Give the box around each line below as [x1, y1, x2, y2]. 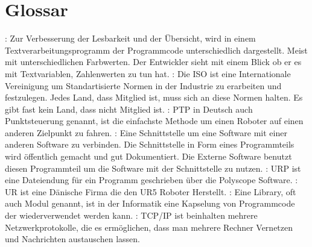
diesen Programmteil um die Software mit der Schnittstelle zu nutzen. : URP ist [5, 161, 301, 174]
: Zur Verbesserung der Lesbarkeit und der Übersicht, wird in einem [5, 32, 256, 45]
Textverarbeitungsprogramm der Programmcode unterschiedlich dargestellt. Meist [5, 43, 308, 56]
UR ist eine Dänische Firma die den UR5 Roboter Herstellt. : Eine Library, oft [5, 185, 296, 198]
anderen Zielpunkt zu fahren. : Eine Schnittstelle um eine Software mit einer [5, 126, 287, 139]
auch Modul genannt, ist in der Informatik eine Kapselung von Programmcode [5, 197, 295, 210]
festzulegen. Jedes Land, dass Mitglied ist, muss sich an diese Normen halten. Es [5, 91, 303, 104]
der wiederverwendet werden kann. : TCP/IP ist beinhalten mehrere [5, 209, 258, 222]
